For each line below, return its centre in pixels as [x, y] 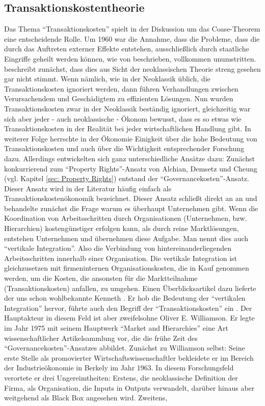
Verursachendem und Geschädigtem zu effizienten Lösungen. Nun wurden [119, 98]
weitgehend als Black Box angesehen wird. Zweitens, [86, 398]
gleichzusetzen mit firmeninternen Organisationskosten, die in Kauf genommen [127, 268]
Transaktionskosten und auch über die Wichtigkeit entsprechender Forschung [124, 148]
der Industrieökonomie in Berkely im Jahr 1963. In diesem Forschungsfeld [119, 368]
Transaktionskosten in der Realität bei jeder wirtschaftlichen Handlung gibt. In [128, 128]
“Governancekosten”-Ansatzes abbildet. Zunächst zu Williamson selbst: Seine [125, 348]
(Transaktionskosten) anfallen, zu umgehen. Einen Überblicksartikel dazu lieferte [130, 288]
